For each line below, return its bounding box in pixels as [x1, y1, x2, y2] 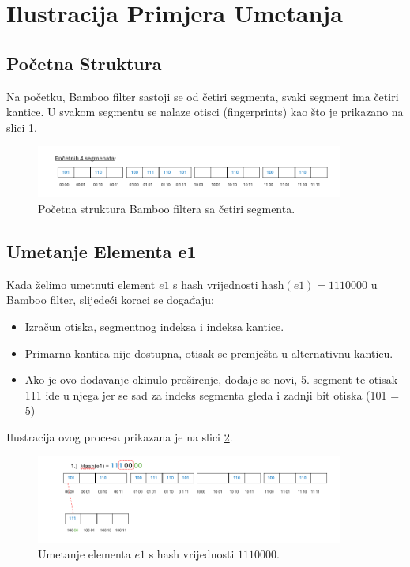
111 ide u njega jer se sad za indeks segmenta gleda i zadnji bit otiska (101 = [24, 386, 400, 403]
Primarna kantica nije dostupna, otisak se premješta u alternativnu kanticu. [24, 344, 393, 361]
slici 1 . [6, 118, 37, 135]
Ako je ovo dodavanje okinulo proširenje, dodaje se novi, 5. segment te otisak [24, 371, 398, 388]
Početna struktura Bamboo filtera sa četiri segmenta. [38, 200, 295, 216]
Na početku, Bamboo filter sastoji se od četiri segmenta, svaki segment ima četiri [6, 88, 399, 104]
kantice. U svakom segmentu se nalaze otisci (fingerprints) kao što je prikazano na [6, 103, 404, 120]
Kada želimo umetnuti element [6, 276, 156, 292]
